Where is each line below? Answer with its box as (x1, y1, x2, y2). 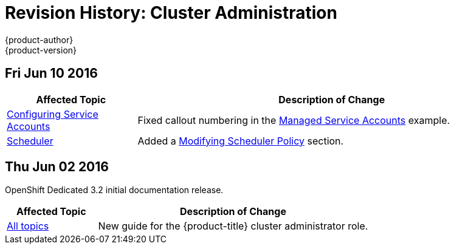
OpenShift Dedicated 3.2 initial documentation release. (5, 185, 224, 196)
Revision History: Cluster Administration (5, 2, 337, 23)
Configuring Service (7, 107, 98, 120)
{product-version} (5, 44, 77, 55)
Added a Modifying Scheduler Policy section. (137, 134, 344, 147)
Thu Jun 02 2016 (5, 159, 109, 175)
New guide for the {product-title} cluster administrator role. (98, 220, 368, 233)
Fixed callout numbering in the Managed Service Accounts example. (137, 114, 450, 126)
